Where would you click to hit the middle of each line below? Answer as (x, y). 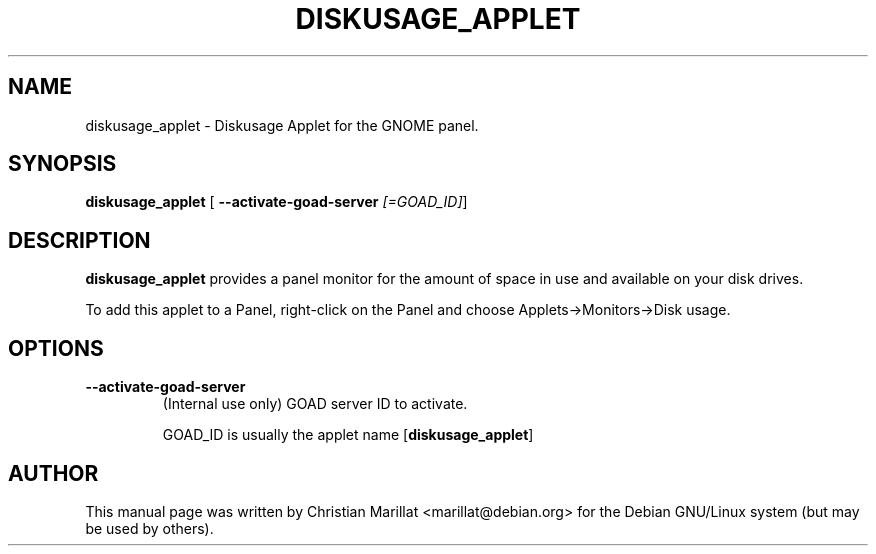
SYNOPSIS (62, 164)
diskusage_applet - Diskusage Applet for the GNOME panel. (282, 125)
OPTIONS (56, 348)
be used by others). (149, 528)
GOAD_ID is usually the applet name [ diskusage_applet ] (348, 435)
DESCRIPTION (79, 240)
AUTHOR (53, 473)
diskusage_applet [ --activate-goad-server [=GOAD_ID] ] (276, 202)
